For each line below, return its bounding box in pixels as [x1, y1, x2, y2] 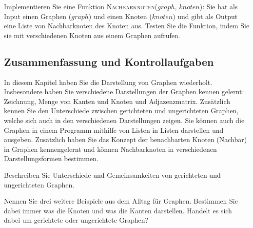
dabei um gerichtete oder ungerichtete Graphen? [4, 215, 149, 225]
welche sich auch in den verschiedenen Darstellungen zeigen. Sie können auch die [4, 115, 245, 125]
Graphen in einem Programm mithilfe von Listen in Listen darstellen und [4, 124, 224, 135]
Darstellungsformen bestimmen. [4, 153, 98, 164]
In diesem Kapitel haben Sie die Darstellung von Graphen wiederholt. [4, 77, 213, 87]
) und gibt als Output [173, 11, 238, 21]
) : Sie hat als [199, 1, 238, 11]
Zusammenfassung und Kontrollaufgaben [4, 54, 214, 69]
